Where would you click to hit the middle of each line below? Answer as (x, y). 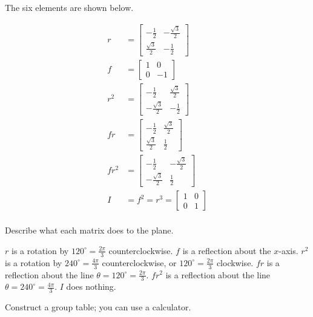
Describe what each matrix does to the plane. (89, 230)
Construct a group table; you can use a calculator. (98, 307)
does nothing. (91, 286)
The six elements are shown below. (69, 7)
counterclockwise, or (139, 262)
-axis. (288, 250)
